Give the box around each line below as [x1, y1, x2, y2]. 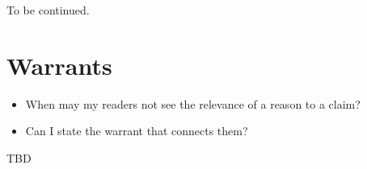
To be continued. [6, 2, 90, 18]
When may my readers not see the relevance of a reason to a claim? [25, 95, 361, 112]
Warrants [6, 48, 112, 81]
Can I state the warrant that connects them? [25, 122, 248, 139]
